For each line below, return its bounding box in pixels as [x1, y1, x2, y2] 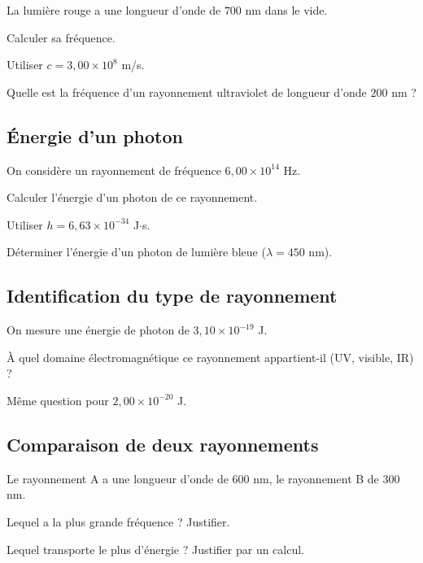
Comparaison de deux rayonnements [7, 431, 319, 456]
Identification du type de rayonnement [7, 283, 338, 308]
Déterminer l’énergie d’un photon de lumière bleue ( [7, 243, 266, 260]
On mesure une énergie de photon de [7, 321, 190, 338]
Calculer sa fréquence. [7, 28, 116, 46]
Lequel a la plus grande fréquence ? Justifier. [7, 513, 230, 530]
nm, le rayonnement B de [253, 469, 379, 487]
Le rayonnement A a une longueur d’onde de [7, 469, 229, 487]
